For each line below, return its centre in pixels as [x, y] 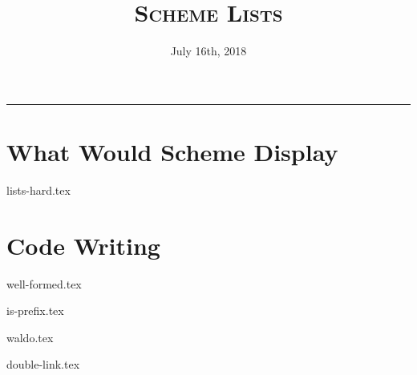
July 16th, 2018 [208, 51]
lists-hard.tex [38, 190]
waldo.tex [30, 337]
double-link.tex [43, 364]
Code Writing [83, 245]
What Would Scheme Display [172, 151]
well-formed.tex [44, 283]
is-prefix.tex [35, 310]
